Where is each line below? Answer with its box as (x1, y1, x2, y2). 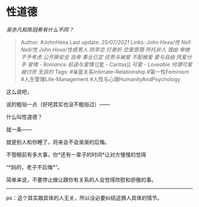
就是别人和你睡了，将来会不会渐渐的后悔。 (6, 138, 110, 145)
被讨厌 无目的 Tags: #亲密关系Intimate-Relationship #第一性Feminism (20, 68, 190, 75)
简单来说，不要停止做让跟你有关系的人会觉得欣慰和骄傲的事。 (6, 176, 157, 183)
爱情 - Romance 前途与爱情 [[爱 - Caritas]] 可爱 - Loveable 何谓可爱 (27, 60, 192, 68)
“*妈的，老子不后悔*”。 (6, 163, 63, 170)
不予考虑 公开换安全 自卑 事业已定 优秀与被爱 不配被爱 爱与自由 (20, 53, 175, 60)
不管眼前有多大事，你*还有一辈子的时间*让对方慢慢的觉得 (6, 151, 147, 158)
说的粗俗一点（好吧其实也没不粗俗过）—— (6, 101, 110, 108)
